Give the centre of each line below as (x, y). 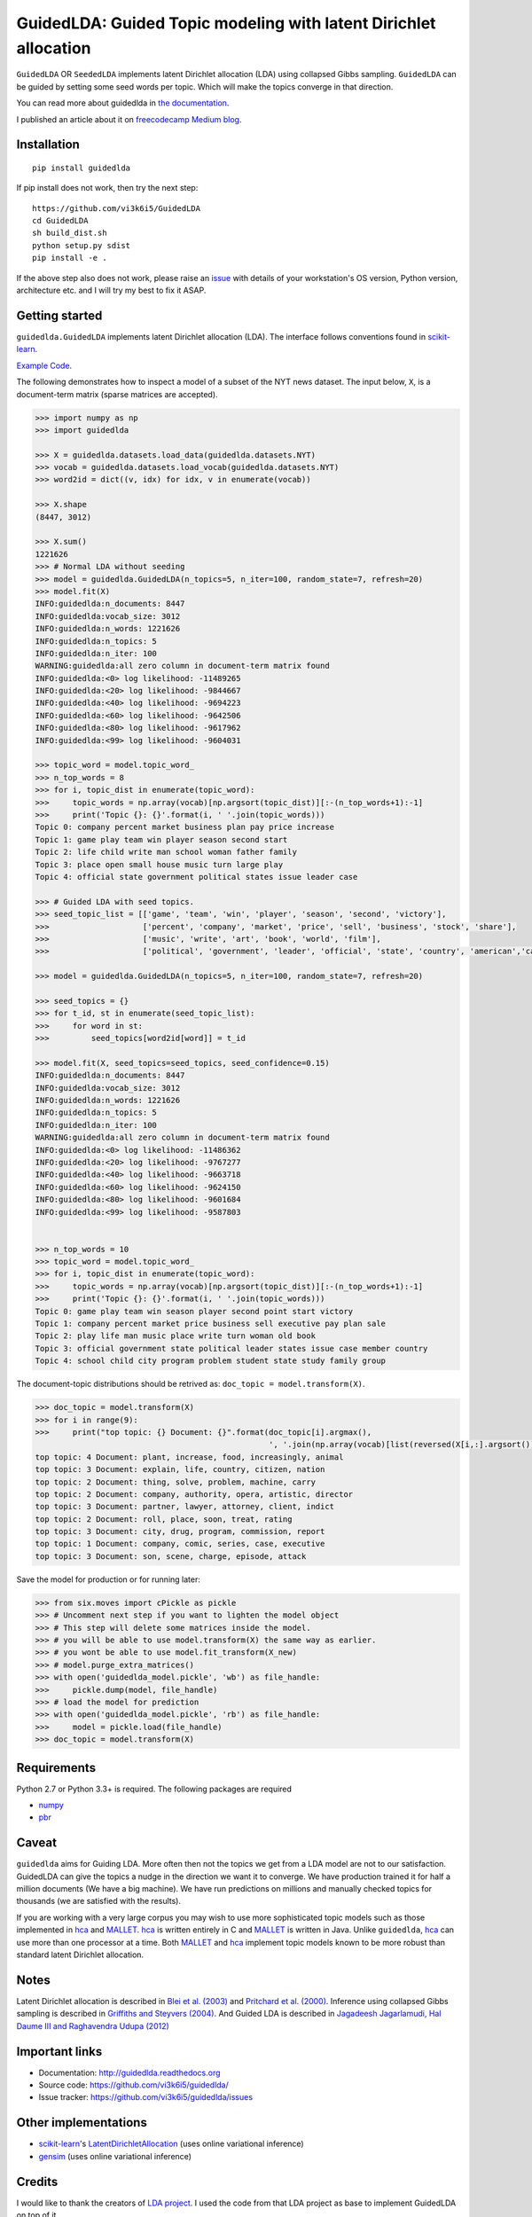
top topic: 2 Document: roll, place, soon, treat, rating (164, 1519)
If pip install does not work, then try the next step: (107, 188)
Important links (59, 2052)
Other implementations (82, 2123)
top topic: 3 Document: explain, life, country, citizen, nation (180, 1469)
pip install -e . (70, 258)
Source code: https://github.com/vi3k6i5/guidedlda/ (134, 2085)
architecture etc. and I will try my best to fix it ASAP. (111, 290)
